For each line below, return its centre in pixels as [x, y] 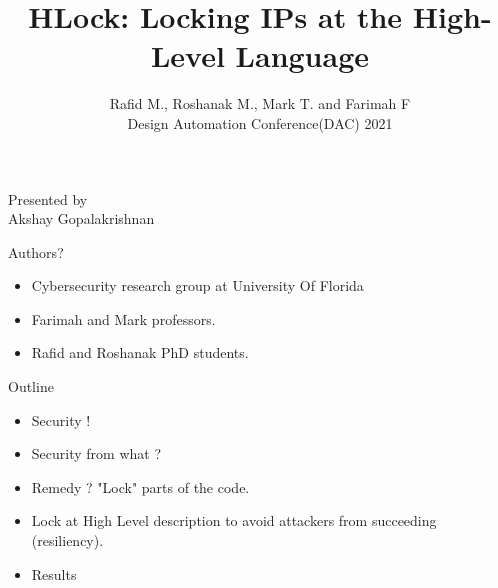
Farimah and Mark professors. [123, 318]
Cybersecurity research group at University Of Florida [197, 285]
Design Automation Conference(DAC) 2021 [260, 122]
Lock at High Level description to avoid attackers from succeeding [234, 520]
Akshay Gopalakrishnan [81, 218]
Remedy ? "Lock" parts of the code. [140, 486]
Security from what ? [96, 453]
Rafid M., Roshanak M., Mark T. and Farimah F [260, 103]
